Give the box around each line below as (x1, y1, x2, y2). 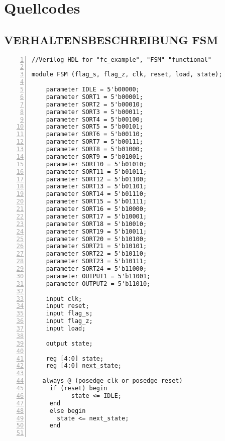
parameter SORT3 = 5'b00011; (46, 108, 143, 116)
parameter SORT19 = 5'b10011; (46, 228, 147, 235)
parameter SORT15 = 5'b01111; (46, 198, 147, 205)
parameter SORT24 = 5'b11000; (46, 265, 147, 273)
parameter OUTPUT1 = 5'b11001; (46, 272, 151, 280)
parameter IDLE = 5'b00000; (46, 86, 140, 93)
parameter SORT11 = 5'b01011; (46, 168, 147, 175)
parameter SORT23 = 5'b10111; (46, 258, 147, 265)
